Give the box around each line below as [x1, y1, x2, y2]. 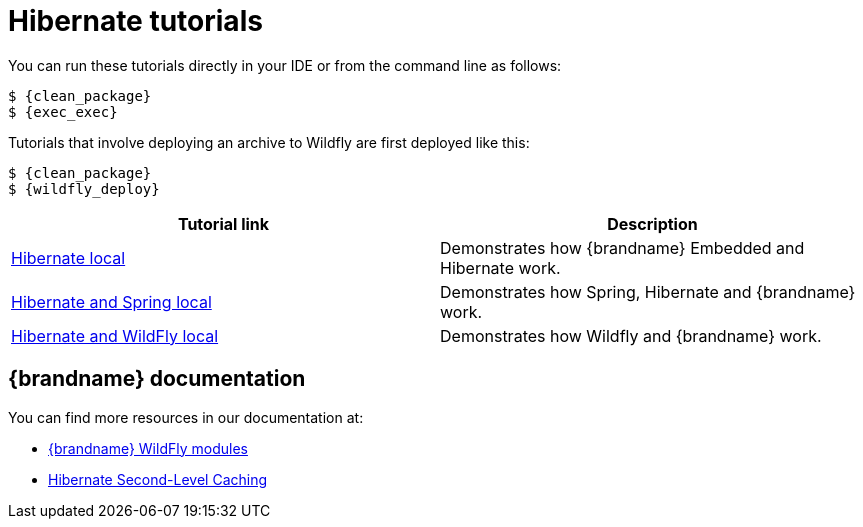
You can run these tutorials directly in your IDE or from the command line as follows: [8, 56, 562, 74]
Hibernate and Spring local [11, 291, 212, 312]
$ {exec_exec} [8, 103, 118, 120]
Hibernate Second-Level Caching [48, 470, 268, 488]
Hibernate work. [440, 257, 561, 278]
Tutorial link [177, 213, 270, 234]
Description [607, 213, 698, 234]
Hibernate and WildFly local [11, 325, 219, 346]
